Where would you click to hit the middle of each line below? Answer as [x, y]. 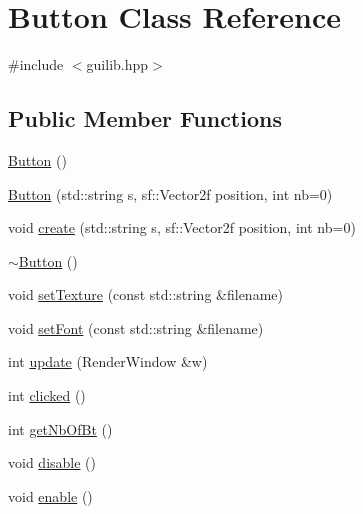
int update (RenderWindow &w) [108, 361]
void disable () [52, 462]
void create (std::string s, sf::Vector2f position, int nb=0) [182, 227]
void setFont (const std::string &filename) [136, 327]
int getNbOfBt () [60, 428]
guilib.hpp [117, 64]
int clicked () [47, 395]
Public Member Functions [145, 118]
